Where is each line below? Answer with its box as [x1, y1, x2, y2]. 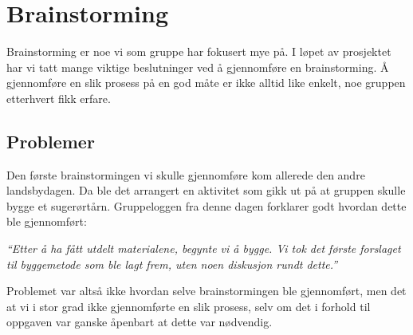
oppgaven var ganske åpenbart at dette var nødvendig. [6, 313, 273, 330]
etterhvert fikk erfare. [6, 89, 111, 106]
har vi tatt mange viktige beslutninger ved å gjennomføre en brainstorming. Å [6, 58, 389, 75]
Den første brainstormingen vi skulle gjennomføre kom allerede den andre [6, 166, 365, 183]
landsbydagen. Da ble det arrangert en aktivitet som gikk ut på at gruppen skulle [6, 182, 406, 199]
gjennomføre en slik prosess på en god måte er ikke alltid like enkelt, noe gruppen [6, 74, 406, 91]
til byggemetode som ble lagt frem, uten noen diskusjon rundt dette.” [6, 255, 338, 272]
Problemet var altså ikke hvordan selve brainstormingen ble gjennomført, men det [6, 282, 407, 299]
